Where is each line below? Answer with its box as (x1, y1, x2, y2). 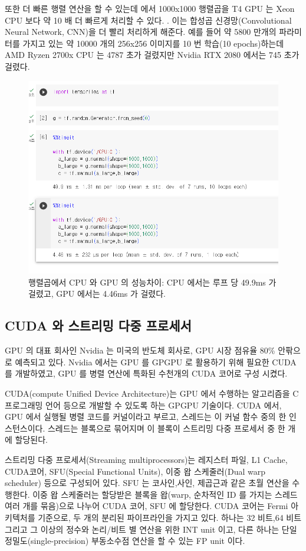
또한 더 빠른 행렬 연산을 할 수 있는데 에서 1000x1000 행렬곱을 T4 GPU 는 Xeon (5, 2, 295, 14)
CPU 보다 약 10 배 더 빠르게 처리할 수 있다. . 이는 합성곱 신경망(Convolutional (5, 14, 292, 26)
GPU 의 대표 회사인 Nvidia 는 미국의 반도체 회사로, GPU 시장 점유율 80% (5, 344, 275, 356)
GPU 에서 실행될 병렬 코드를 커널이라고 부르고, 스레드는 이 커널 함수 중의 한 (5, 410, 287, 423)
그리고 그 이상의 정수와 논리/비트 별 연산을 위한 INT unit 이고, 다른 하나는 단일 (5, 523, 297, 535)
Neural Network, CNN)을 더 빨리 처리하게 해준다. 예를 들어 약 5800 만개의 (5, 25, 277, 38)
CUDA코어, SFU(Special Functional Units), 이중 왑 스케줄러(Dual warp (5, 465, 265, 477)
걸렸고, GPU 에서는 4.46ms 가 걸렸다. (28, 287, 166, 300)
